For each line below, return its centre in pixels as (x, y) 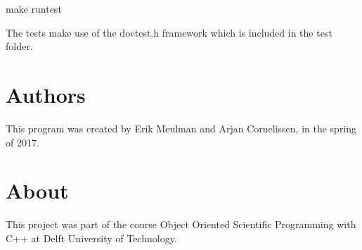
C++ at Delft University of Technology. (91, 238)
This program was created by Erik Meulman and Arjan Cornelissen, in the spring (181, 128)
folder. (19, 46)
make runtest (34, 8)
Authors (46, 94)
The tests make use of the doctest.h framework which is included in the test (169, 32)
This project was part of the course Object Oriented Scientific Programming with (181, 224)
